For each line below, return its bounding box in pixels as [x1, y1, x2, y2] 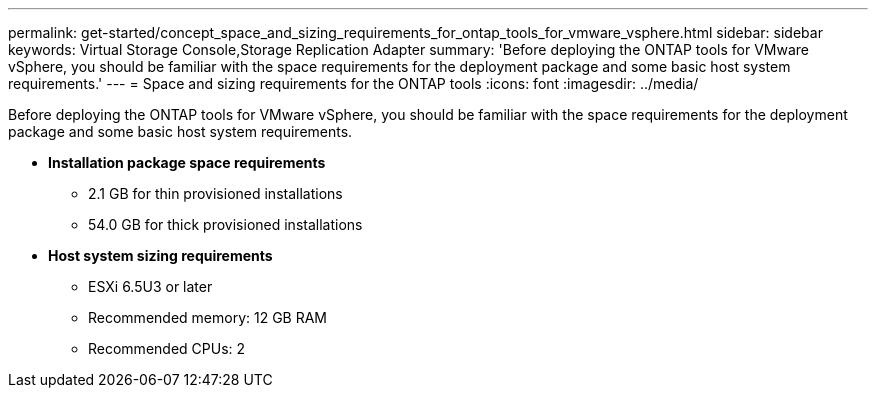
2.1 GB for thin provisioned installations [88, 185, 343, 202]
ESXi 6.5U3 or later [88, 278, 213, 295]
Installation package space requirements [48, 154, 326, 171]
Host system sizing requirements [48, 247, 273, 264]
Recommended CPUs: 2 [88, 340, 246, 357]
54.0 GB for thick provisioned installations [88, 216, 363, 233]
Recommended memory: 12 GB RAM [88, 309, 328, 326]
